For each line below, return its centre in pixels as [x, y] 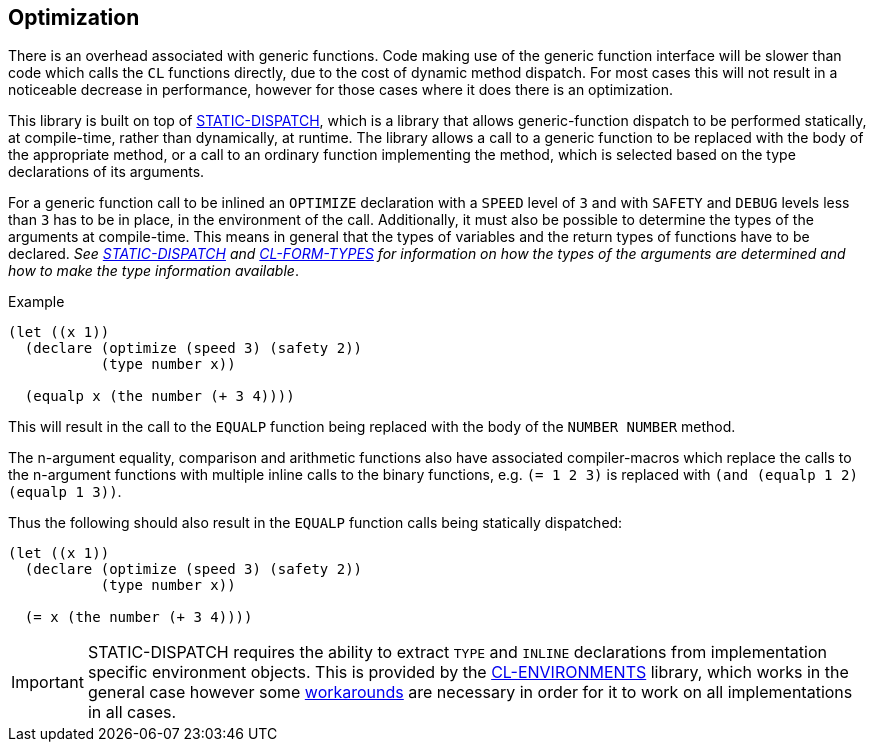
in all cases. [132, 712]
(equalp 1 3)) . [65, 492]
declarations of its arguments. [106, 172]
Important [47, 682]
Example [36, 302]
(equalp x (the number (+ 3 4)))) [159, 396]
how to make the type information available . [153, 271]
